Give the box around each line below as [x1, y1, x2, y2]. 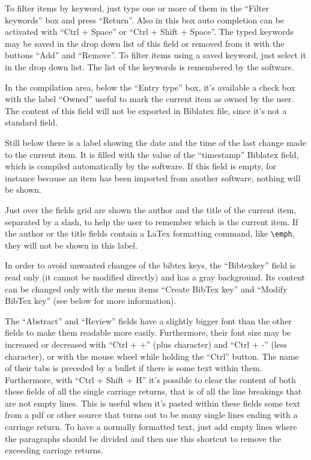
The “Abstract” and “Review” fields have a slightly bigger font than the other [5, 314, 292, 327]
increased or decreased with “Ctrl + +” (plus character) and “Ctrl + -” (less [5, 337, 287, 350]
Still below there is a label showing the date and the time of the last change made [5, 136, 306, 148]
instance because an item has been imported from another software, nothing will [5, 171, 301, 184]
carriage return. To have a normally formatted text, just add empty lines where [5, 420, 297, 433]
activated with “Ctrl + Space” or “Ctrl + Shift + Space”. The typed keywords [5, 25, 294, 38]
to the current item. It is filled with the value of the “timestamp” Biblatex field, [5, 148, 299, 160]
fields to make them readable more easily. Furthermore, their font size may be [5, 326, 291, 339]
